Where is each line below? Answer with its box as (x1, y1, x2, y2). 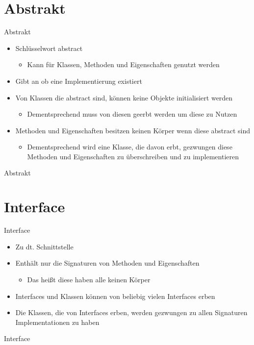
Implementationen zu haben (15, 317, 100, 327)
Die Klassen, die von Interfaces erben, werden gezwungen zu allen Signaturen (15, 307, 248, 318)
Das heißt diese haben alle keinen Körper (27, 274, 151, 284)
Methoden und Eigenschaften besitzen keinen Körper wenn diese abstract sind (15, 125, 251, 135)
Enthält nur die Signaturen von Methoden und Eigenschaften (15, 258, 200, 268)
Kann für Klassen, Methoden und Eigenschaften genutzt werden (27, 59, 220, 70)
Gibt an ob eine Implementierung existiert (15, 75, 142, 86)
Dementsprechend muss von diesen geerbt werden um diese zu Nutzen (27, 109, 237, 119)
